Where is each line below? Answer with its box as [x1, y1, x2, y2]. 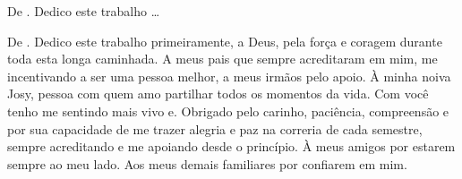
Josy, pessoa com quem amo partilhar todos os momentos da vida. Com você [7, 84, 429, 103]
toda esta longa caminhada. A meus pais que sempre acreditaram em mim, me [7, 49, 438, 68]
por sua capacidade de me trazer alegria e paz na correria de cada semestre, [7, 119, 423, 138]
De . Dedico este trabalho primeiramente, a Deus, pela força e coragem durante [7, 31, 442, 50]
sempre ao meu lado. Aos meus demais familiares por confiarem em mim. [7, 154, 407, 173]
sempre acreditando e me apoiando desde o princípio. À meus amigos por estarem [7, 137, 456, 156]
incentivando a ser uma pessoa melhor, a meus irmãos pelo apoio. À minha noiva [7, 66, 451, 85]
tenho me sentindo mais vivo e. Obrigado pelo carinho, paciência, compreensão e [7, 101, 449, 120]
